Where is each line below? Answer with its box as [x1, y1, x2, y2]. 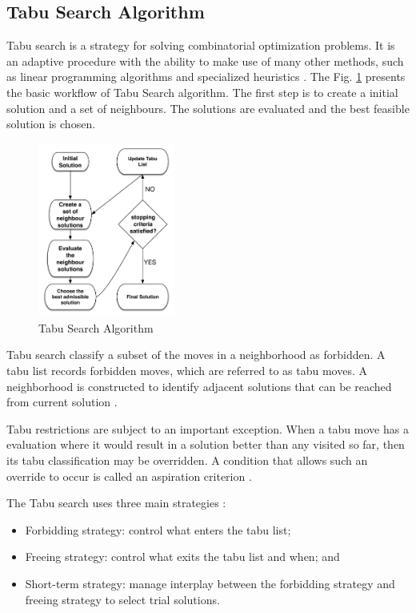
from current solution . [6, 393, 118, 410]
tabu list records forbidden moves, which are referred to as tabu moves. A [6, 362, 367, 379]
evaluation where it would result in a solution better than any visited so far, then [6, 436, 405, 453]
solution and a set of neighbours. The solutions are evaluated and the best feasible [6, 99, 410, 116]
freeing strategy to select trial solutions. [25, 591, 220, 607]
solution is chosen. [6, 115, 96, 132]
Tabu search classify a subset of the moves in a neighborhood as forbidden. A [6, 346, 386, 363]
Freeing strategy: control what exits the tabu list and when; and [25, 548, 340, 565]
